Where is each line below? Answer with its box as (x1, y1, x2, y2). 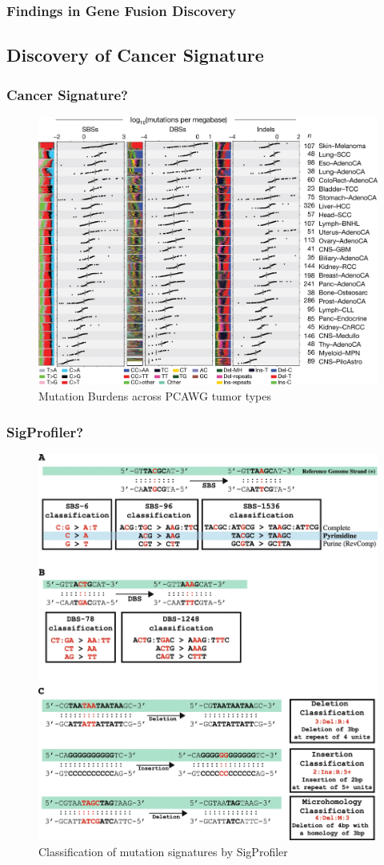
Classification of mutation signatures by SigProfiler (38, 843, 288, 859)
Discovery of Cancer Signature (6, 42, 264, 67)
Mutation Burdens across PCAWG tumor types (38, 388, 272, 404)
